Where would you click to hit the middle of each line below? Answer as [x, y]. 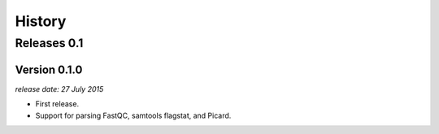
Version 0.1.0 [49, 69]
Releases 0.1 [49, 43]
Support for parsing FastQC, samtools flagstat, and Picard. [133, 115]
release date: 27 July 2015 [59, 89]
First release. [57, 104]
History [41, 21]
